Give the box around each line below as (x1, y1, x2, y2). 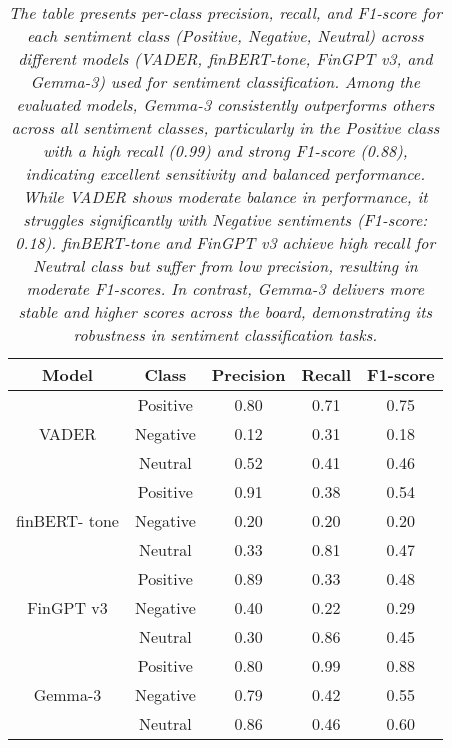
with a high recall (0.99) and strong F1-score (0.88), (42, 139, 408, 162)
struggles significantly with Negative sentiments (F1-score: (23, 208, 428, 231)
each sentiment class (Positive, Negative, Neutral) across (27, 24, 424, 47)
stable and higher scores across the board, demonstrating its (18, 300, 433, 323)
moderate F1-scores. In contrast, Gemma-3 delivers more (26, 277, 425, 300)
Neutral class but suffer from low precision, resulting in (32, 254, 418, 277)
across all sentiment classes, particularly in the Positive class (11, 116, 440, 139)
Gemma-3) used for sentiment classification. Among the (30, 70, 421, 93)
